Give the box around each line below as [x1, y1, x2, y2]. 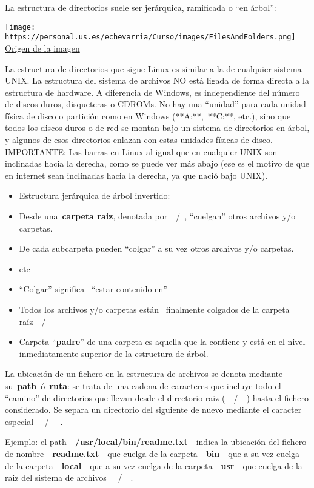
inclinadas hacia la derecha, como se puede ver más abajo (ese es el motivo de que [5, 157, 310, 170]
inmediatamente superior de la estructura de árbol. [19, 347, 209, 359]
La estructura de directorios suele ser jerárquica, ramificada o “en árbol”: [5, 1, 276, 13]
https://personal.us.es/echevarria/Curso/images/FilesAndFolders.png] [5, 33, 296, 42]
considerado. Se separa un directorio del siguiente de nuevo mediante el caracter [5, 403, 302, 416]
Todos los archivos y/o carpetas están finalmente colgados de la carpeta [19, 303, 290, 315]
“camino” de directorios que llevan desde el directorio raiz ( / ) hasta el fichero [5, 391, 309, 404]
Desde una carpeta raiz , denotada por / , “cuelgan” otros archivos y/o [19, 210, 296, 222]
